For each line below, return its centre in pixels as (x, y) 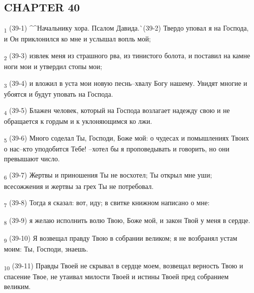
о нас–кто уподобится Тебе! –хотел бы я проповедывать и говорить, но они (117, 149)
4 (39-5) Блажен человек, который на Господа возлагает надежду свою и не (117, 111)
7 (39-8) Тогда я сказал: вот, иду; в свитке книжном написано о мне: (107, 203)
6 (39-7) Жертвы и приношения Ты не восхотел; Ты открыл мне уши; (108, 176)
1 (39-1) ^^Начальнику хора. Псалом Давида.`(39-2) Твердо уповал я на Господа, (126, 28)
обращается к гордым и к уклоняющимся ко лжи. (78, 121)
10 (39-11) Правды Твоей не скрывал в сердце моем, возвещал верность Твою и (124, 266)
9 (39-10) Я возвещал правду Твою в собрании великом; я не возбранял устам (121, 239)
